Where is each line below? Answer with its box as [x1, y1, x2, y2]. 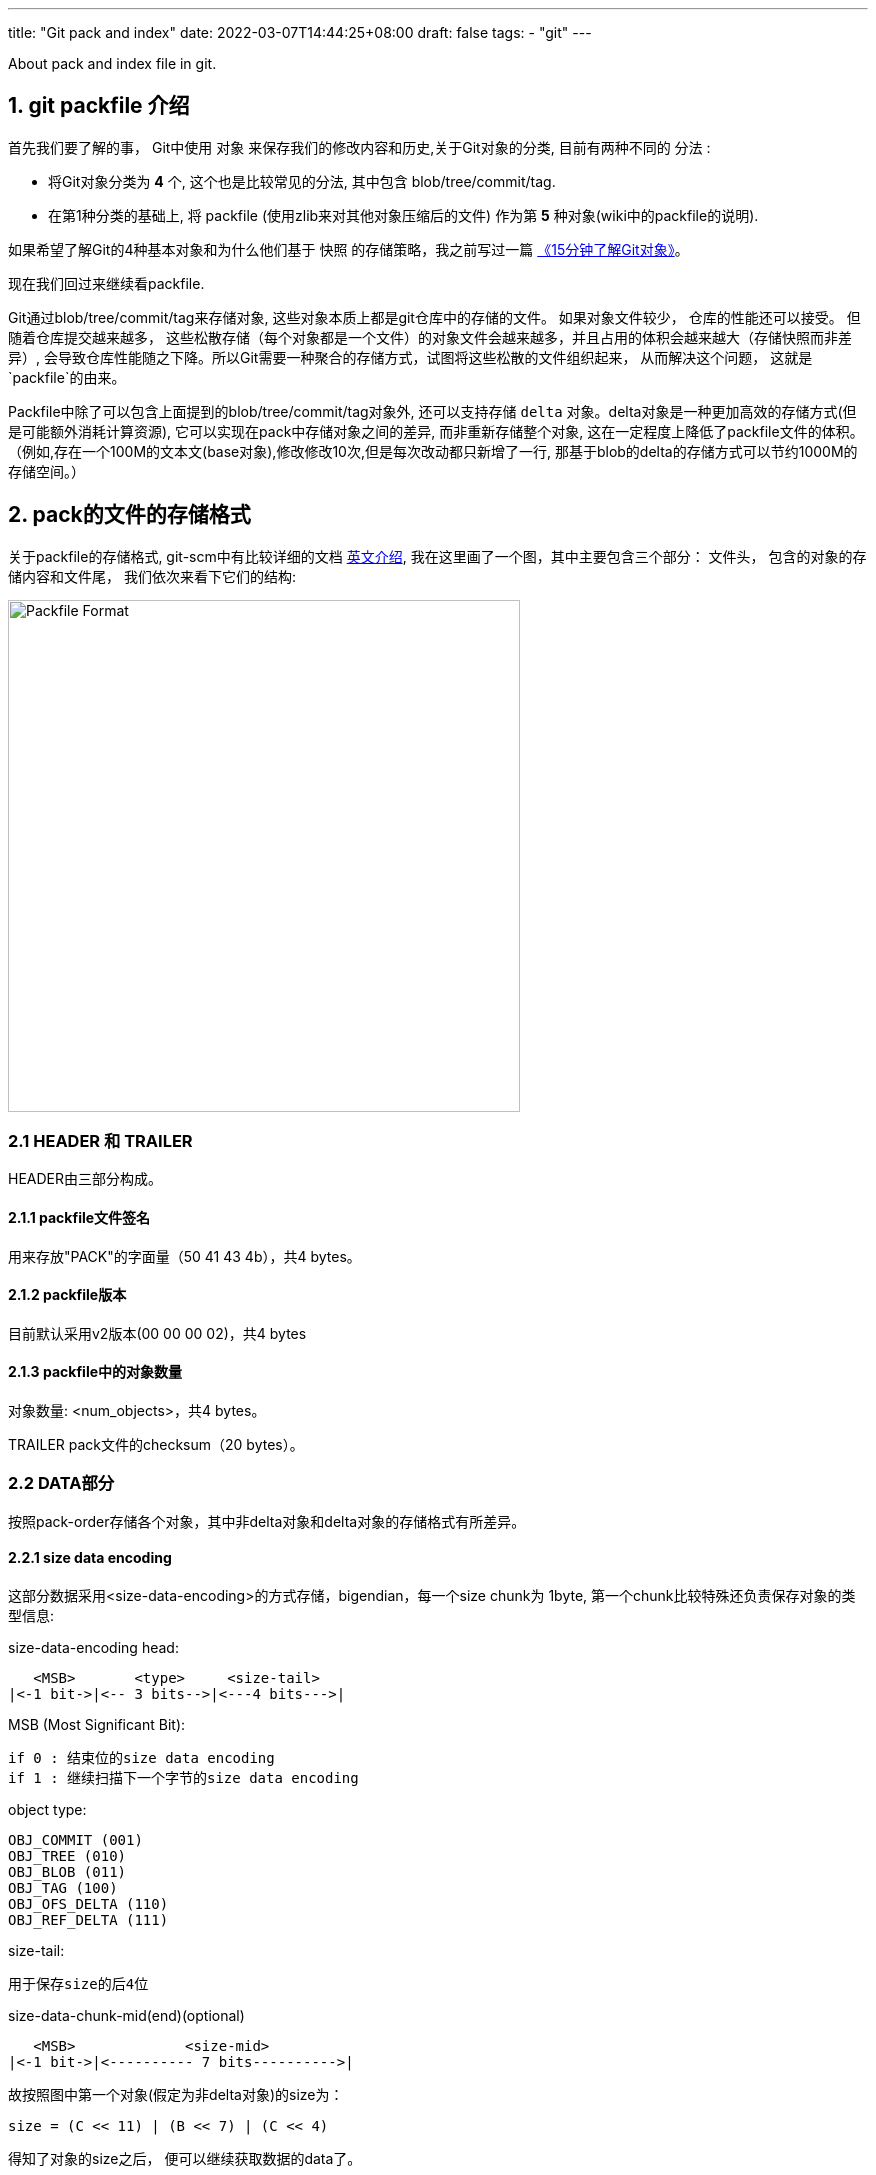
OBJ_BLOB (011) [8, 1864, 127, 1881]
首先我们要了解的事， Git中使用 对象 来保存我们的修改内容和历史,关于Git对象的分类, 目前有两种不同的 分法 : [8, 138, 711, 156]
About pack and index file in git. [8, 55, 217, 72]
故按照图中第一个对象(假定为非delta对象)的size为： [8, 2086, 344, 2104]
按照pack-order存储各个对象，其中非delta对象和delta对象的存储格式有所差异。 [8, 1512, 526, 1530]
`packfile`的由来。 [8, 368, 126, 386]
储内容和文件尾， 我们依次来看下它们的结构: [8, 567, 296, 585]
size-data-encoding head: [8, 1639, 179, 1657]
